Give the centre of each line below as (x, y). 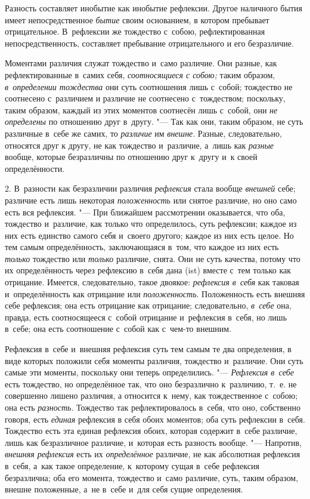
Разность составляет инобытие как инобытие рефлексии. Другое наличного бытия (154, 8)
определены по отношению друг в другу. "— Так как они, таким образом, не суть (154, 121)
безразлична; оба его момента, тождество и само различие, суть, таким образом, (152, 477)
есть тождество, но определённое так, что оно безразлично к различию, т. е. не (151, 384)
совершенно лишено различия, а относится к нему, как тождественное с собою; (151, 395)
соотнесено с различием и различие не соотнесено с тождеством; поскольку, (145, 98)
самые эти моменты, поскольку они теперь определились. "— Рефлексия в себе (149, 372)
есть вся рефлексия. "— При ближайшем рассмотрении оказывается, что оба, (145, 212)
